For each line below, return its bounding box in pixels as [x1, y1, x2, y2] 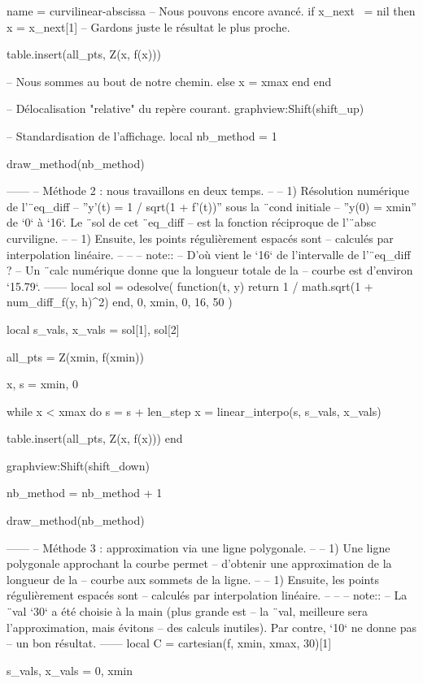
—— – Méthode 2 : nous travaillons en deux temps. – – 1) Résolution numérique [7, 182, 409, 199]
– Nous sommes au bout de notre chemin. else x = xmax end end [7, 72, 332, 89]
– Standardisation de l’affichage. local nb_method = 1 [7, 127, 277, 144]
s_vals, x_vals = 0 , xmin [7, 661, 133, 678]
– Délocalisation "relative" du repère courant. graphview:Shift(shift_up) [7, 100, 364, 117]
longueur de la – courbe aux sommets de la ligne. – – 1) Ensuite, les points [7, 570, 379, 587]
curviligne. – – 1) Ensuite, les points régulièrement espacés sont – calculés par [7, 229, 394, 246]
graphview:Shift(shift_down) [7, 457, 150, 474]
